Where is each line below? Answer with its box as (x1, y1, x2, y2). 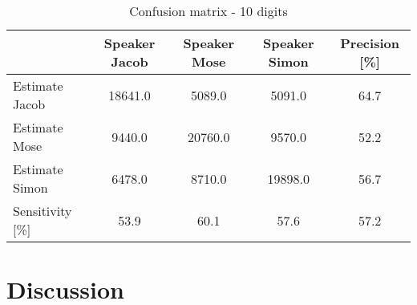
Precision (340, 34, 399, 52)
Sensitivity (13, 201, 72, 220)
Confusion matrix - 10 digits (129, 2, 288, 20)
